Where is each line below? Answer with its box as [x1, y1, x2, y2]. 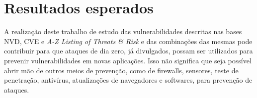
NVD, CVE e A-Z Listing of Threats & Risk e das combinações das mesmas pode [4, 36, 253, 46]
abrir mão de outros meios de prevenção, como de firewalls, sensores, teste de [4, 65, 239, 75]
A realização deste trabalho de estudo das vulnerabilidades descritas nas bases [4, 26, 242, 37]
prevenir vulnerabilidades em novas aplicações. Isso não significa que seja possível [4, 55, 252, 65]
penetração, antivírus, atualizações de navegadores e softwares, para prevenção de [4, 75, 253, 85]
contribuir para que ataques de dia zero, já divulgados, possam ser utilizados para [4, 46, 253, 56]
